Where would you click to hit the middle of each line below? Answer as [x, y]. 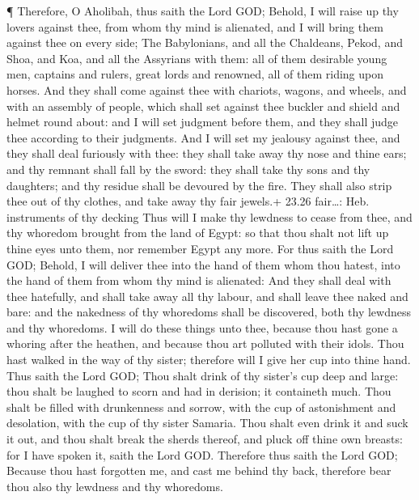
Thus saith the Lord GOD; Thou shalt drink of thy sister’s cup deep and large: [203, 375]
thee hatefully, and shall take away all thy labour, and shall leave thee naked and [207, 296]
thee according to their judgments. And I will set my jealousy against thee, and [203, 137]
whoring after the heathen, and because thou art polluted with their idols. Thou [205, 343]
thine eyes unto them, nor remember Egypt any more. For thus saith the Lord [200, 248]
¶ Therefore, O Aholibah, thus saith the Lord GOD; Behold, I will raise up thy [203, 11]
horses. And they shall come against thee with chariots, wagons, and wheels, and [207, 89]
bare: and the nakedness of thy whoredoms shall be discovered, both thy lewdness [209, 312]
